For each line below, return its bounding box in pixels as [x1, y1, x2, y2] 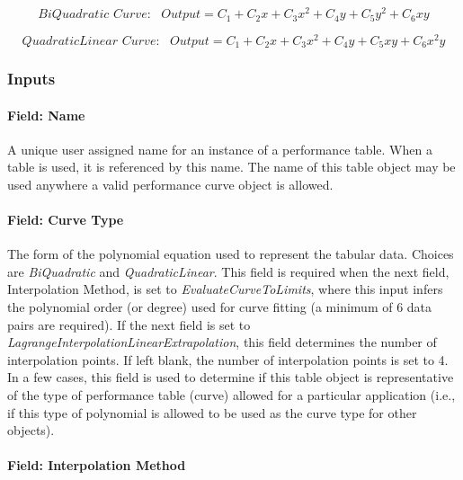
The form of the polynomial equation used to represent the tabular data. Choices [7, 244, 454, 263]
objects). [7, 421, 55, 440]
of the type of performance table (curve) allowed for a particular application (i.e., [7, 386, 456, 404]
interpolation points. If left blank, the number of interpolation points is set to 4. [7, 350, 449, 369]
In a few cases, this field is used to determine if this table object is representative [7, 368, 454, 387]
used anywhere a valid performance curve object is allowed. [7, 174, 334, 193]
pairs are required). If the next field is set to [7, 315, 251, 333]
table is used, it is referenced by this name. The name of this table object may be [7, 157, 456, 176]
